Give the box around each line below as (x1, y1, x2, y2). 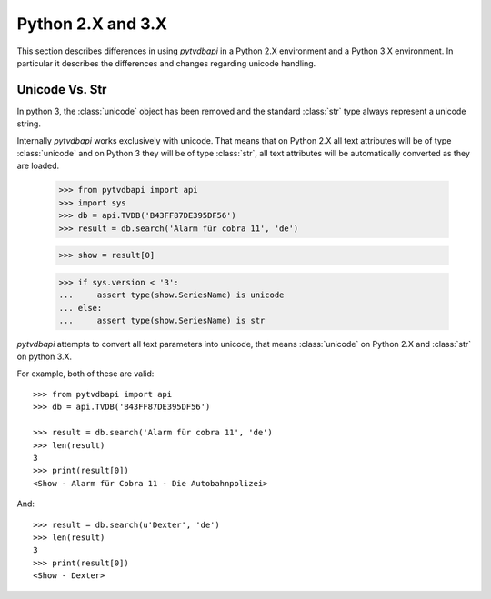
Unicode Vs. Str (16, 82, 107, 97)
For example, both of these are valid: (16, 368, 155, 379)
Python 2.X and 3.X (16, 14, 168, 34)
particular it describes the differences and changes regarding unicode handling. (16, 57, 316, 68)
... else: (58, 303, 103, 313)
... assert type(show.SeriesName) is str (58, 314, 266, 325)
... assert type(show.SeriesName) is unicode (58, 290, 285, 300)
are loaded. (16, 160, 60, 172)
